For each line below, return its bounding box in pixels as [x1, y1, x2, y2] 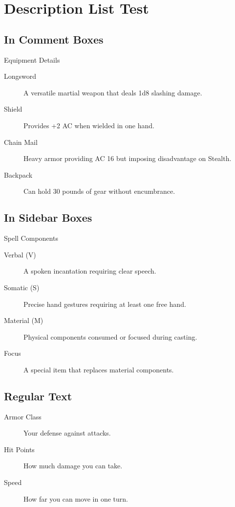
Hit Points [4, 444, 35, 454]
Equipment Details [4, 54, 60, 65]
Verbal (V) [4, 249, 36, 259]
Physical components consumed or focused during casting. [23, 331, 197, 342]
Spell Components [4, 233, 58, 243]
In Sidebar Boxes [4, 210, 92, 225]
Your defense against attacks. [23, 428, 111, 438]
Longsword [4, 71, 37, 81]
